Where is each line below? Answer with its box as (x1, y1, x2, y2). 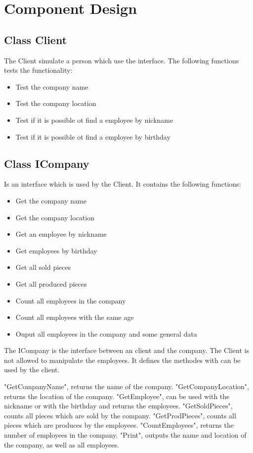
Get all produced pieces (15, 278, 87, 289)
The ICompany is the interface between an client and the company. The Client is (4, 345, 249, 355)
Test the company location (15, 98, 96, 108)
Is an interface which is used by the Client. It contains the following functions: (4, 179, 241, 189)
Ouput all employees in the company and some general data (15, 328, 197, 339)
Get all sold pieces (15, 262, 71, 272)
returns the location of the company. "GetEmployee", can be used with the (4, 391, 230, 401)
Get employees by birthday (15, 245, 97, 255)
